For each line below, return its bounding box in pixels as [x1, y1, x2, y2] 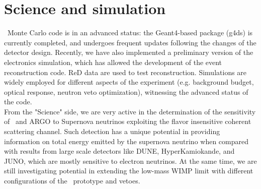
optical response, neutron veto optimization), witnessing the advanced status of [4, 86, 248, 97]
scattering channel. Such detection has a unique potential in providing [4, 126, 220, 137]
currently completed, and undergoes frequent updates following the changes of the [4, 37, 256, 47]
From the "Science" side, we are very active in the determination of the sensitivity [4, 106, 256, 116]
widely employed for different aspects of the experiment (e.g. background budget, [4, 77, 254, 87]
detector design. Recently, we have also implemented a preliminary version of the [4, 47, 253, 57]
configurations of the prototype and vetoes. [4, 175, 140, 186]
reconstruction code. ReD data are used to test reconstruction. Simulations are [4, 67, 247, 77]
